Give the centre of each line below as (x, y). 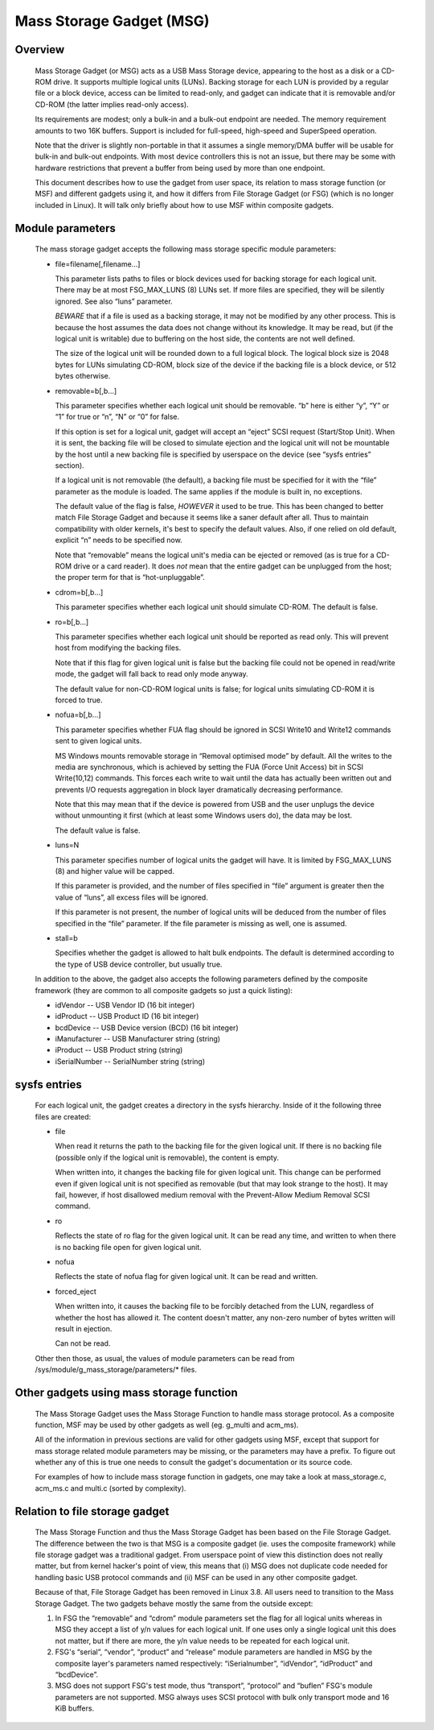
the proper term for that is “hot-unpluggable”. (130, 577)
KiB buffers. (75, 1708)
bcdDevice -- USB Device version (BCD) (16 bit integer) (147, 1028)
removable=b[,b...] (86, 391)
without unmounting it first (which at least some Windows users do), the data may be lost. (204, 815)
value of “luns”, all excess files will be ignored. (131, 897)
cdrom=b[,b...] (79, 592)
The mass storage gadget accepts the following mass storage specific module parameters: (186, 249)
